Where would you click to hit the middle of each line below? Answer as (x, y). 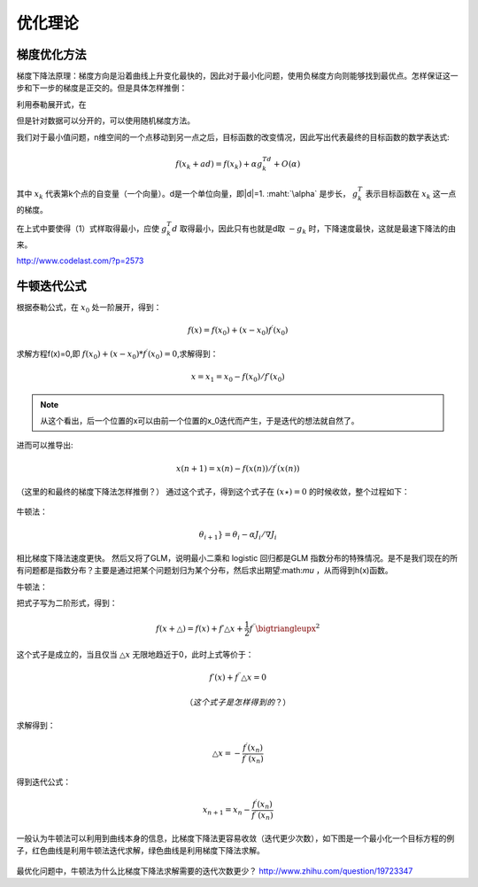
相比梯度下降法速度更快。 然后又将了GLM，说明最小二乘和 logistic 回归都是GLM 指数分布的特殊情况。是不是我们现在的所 (237, 558)
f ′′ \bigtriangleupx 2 (285, 628)
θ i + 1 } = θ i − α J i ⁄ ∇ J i (238, 536)
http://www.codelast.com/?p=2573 (80, 261)
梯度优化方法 (51, 54)
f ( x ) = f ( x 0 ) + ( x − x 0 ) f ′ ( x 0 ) (238, 331)
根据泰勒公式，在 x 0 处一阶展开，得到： (89, 308)
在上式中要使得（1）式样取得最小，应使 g (92, 228)
